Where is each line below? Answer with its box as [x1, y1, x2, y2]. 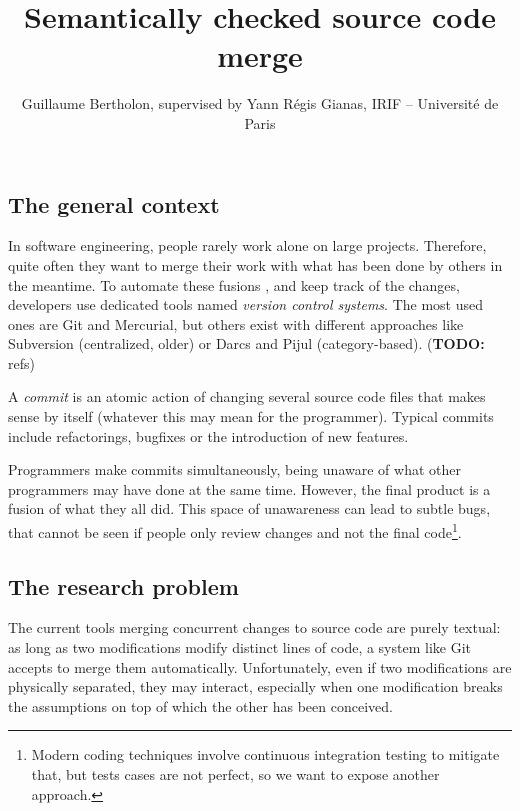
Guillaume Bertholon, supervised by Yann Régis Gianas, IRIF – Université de [21, 93, 499, 114]
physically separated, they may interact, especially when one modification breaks [8, 676, 503, 697]
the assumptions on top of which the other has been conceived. [8, 695, 393, 716]
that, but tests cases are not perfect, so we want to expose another [31, 764, 440, 785]
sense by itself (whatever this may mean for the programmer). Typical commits [8, 406, 494, 427]
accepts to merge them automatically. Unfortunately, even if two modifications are [8, 656, 512, 677]
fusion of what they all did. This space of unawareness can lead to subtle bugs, [8, 498, 491, 519]
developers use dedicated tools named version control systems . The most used [8, 294, 483, 315]
